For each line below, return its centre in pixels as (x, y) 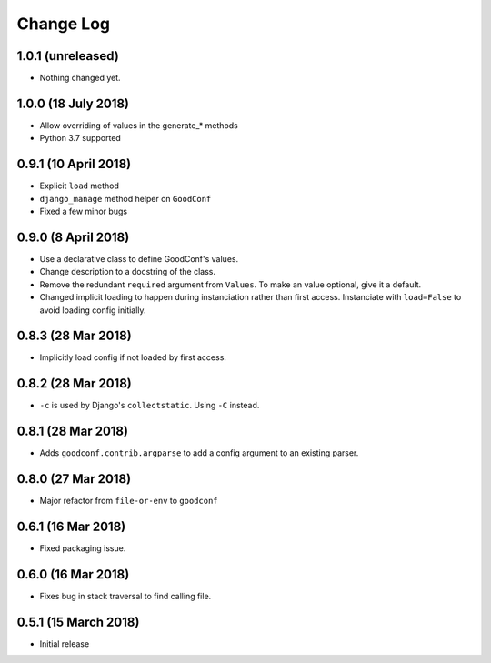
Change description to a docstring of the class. (128, 272)
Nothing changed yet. (80, 78)
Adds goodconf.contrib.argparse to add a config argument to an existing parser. (199, 453)
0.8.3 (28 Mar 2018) (74, 336)
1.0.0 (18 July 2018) (73, 103)
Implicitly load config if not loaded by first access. (133, 357)
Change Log (64, 24)
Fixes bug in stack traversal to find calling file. (125, 596)
